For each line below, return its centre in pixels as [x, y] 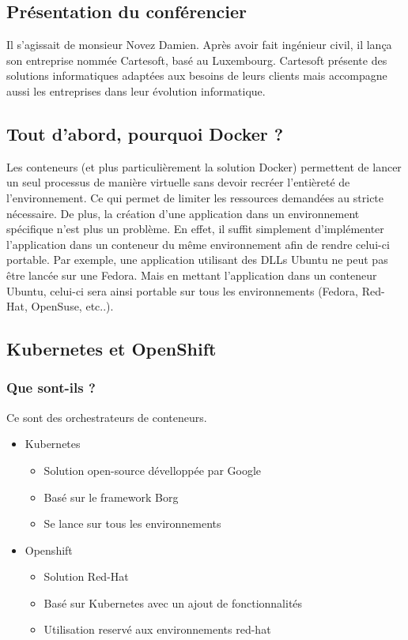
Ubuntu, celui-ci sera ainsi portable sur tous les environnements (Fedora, [182, 290]
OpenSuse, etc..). [72, 306]
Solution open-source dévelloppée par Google [153, 470]
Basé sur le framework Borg [111, 497]
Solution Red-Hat [86, 576]
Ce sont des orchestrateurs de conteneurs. [107, 417]
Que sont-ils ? [51, 388]
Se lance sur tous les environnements [132, 523]
